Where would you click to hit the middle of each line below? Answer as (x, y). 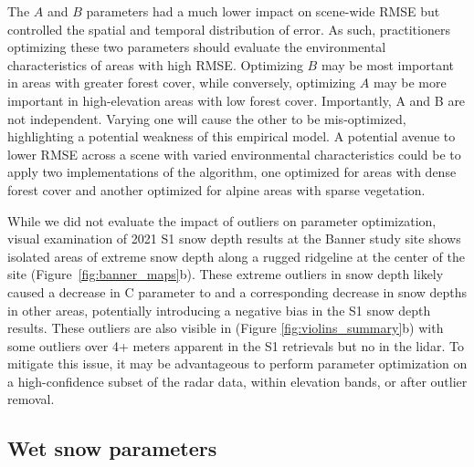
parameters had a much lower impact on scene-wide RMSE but (263, 11)
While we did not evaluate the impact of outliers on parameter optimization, (222, 220)
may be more (410, 83)
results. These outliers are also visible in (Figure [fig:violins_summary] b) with (226, 328)
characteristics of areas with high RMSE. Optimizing (155, 64)
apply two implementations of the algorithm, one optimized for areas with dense (232, 172)
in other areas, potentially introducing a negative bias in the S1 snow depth (219, 310)
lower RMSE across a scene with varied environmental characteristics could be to (234, 154)
